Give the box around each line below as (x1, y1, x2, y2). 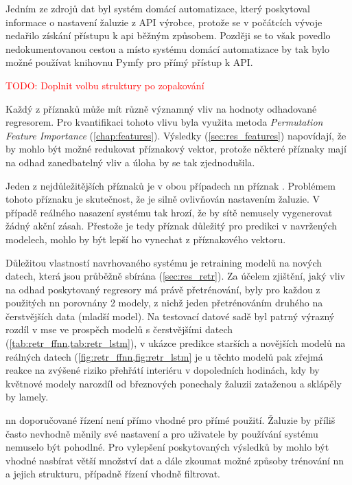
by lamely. (5, 390, 49, 404)
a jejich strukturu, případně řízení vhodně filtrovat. (5, 466, 221, 481)
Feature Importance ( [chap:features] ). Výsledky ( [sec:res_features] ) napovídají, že (5, 128, 347, 142)
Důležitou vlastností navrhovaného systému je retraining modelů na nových (5, 255, 322, 269)
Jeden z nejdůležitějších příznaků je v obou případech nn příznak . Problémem (5, 178, 336, 192)
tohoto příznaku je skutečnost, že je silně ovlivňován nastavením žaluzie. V (5, 192, 320, 206)
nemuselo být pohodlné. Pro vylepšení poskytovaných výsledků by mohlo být (5, 440, 329, 454)
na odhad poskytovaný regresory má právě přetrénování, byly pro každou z (5, 282, 320, 296)
